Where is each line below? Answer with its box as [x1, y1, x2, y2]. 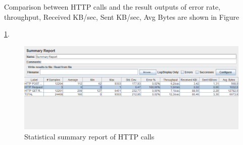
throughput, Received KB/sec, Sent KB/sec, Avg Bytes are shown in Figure [4, 11, 239, 22]
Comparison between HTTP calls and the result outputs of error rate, [4, 2, 221, 12]
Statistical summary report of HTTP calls [24, 131, 155, 141]
